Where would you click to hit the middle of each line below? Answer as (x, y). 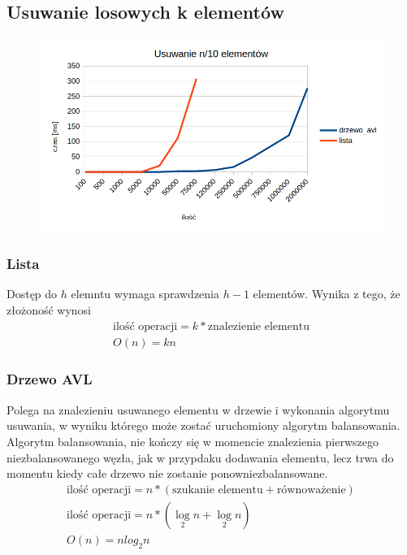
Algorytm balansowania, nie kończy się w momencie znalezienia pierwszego (193, 441)
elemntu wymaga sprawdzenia (145, 294)
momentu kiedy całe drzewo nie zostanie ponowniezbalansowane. (167, 473)
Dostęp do (32, 294)
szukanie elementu (218, 490)
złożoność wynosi (49, 309)
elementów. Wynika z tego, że (327, 294)
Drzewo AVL (50, 379)
